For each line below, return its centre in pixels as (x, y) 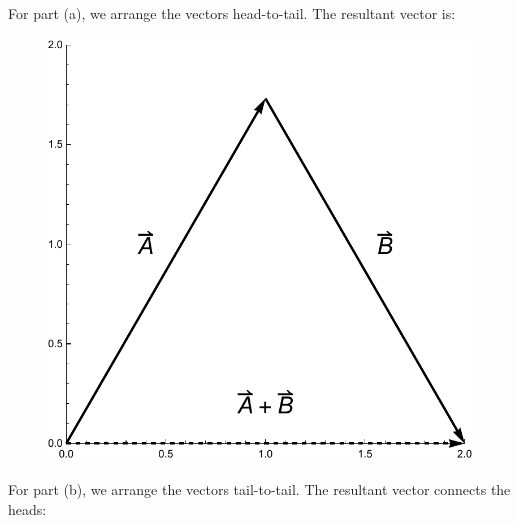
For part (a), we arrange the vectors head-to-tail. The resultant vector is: (232, 13)
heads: (27, 508)
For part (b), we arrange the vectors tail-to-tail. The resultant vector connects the (259, 489)
